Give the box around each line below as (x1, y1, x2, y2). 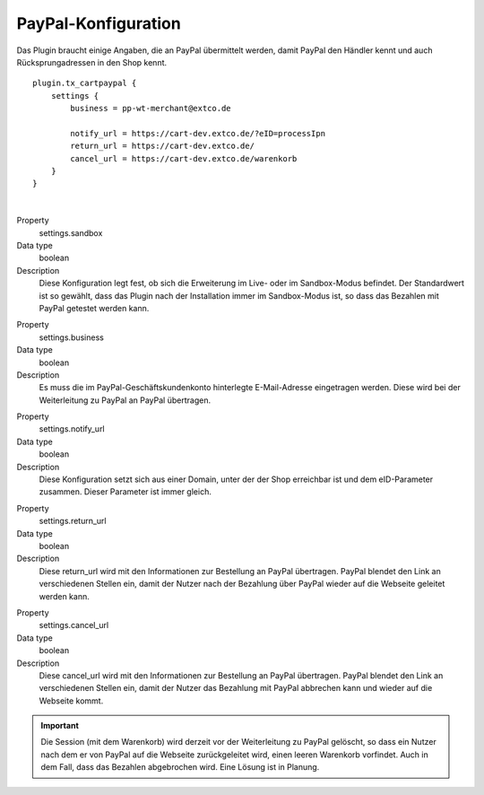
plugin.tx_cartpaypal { (32, 78, 137, 89)
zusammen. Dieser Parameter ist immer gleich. (39, 486, 212, 497)
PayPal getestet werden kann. (39, 302, 150, 313)
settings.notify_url (39, 424, 105, 434)
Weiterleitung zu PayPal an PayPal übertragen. (39, 395, 211, 406)
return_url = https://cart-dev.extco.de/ (70, 141, 255, 152)
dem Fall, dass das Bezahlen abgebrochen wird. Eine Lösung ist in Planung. (40, 762, 320, 773)
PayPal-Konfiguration (16, 13, 181, 33)
